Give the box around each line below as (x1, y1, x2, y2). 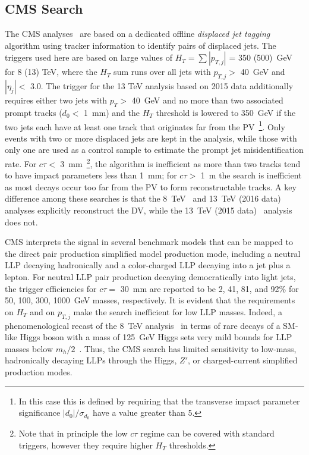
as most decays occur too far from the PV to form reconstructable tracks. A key (5, 180, 297, 193)
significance (18, 406, 61, 419)
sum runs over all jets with (113, 65, 211, 78)
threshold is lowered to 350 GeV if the (156, 106, 296, 118)
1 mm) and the (83, 106, 140, 118)
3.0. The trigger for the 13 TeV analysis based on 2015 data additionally (30, 80, 294, 92)
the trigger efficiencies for (5, 282, 97, 294)
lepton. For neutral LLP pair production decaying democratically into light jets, (5, 271, 296, 283)
